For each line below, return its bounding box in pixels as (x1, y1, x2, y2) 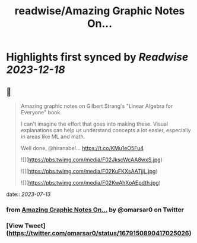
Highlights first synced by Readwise (6, 51, 189, 64)
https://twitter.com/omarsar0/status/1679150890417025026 (8, 229, 189, 237)
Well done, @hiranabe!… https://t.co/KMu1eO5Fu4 (20, 145, 144, 151)
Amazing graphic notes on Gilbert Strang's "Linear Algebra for (20, 102, 173, 110)
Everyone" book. (20, 109, 62, 116)
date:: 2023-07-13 (6, 191, 51, 198)
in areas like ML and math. (20, 133, 85, 140)
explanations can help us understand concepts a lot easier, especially (20, 127, 191, 133)
